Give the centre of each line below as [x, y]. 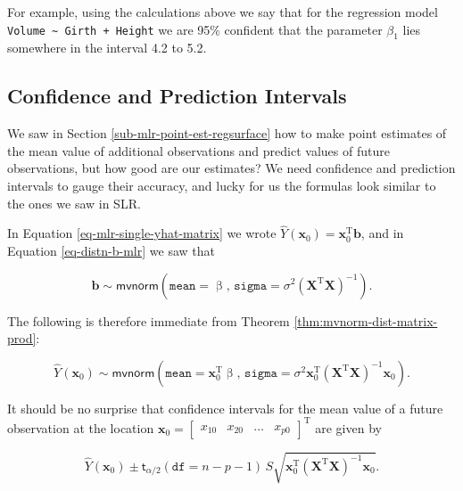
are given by [348, 427]
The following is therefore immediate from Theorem [149, 320]
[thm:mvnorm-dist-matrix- [366, 320]
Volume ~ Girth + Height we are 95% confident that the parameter [195, 29]
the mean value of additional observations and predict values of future [198, 150]
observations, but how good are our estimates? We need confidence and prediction [231, 168]
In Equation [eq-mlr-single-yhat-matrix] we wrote [142, 233]
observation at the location [81, 427]
